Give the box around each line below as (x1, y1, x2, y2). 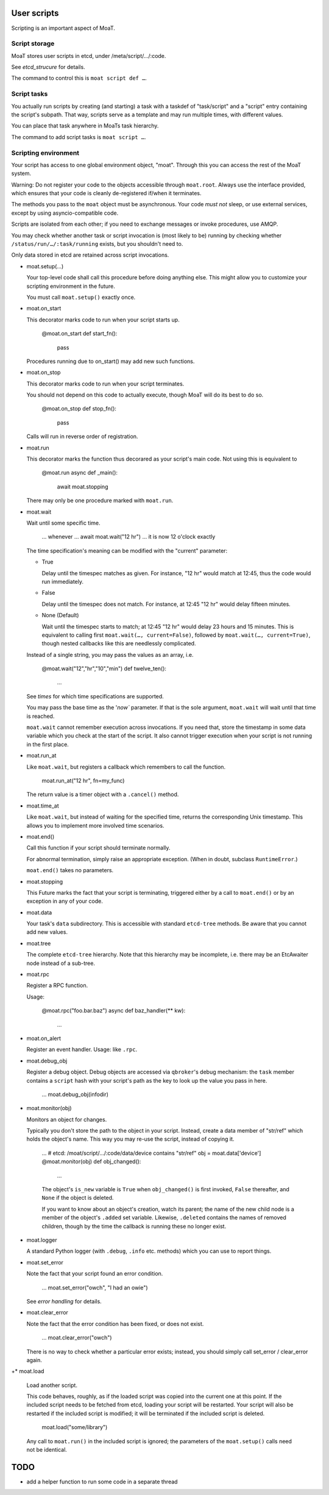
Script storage (11, 40, 55, 48)
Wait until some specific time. (26, 519, 101, 526)
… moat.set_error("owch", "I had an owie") (41, 1284, 149, 1291)
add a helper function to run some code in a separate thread (26, 1478, 178, 1485)
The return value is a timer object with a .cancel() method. (26, 791, 179, 798)
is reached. (26, 712, 55, 720)
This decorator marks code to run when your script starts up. (26, 316, 180, 323)
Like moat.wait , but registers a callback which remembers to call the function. (26, 763, 225, 770)
